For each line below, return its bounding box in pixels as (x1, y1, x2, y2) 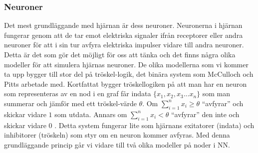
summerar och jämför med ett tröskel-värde (4, 98, 137, 108)
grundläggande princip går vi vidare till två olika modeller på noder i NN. (4, 139, 230, 150)
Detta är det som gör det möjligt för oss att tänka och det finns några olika (4, 49, 236, 59)
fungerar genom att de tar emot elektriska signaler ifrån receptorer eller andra (4, 29, 243, 40)
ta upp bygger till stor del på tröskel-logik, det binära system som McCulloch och (4, 69, 254, 79)
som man (202, 88, 231, 99)
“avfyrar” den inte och (171, 109, 240, 119)
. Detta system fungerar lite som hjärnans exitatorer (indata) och (54, 120, 255, 130)
